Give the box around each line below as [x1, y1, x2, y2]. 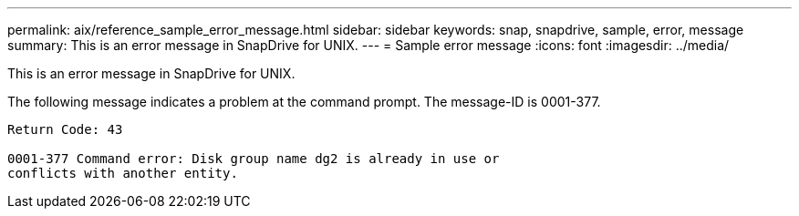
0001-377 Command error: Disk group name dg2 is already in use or [7, 151, 500, 166]
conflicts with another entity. [7, 166, 238, 180]
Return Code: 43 [7, 122, 123, 137]
